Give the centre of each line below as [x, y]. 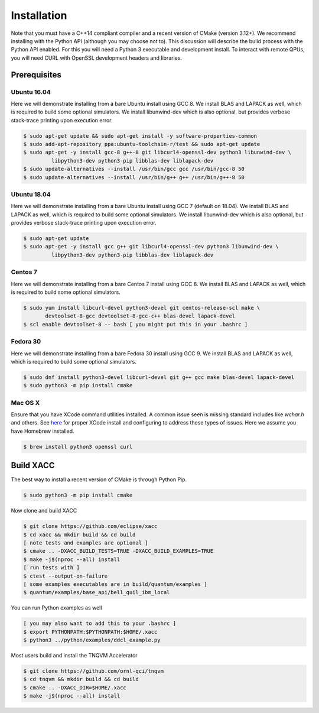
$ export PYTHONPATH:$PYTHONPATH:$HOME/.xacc [90, 632]
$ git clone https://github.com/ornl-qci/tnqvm [93, 671]
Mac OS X [25, 403]
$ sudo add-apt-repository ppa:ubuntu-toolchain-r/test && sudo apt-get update [142, 144]
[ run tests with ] [51, 568]
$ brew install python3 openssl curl [78, 447]
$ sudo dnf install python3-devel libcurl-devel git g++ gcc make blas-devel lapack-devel [159, 377]
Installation [39, 15]
